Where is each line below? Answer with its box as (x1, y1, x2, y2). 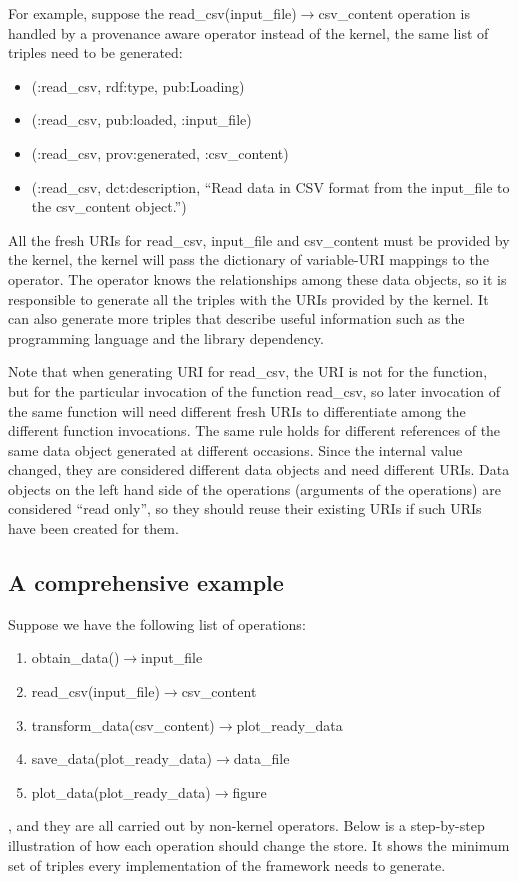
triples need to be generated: (8, 42, 183, 63)
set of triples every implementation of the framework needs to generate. (8, 854, 446, 875)
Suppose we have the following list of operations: (8, 613, 306, 634)
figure (232, 781, 267, 802)
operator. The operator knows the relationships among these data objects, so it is (8, 268, 507, 289)
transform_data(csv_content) (31, 714, 215, 735)
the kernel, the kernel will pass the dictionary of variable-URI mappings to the (8, 249, 489, 270)
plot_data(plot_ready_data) (31, 781, 211, 802)
